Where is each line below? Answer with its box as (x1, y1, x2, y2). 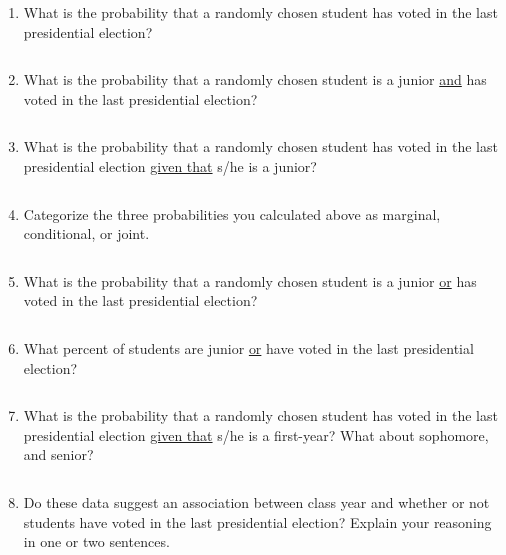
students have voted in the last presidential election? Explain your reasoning (23, 511, 492, 532)
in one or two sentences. (23, 531, 170, 552)
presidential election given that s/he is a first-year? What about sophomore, (23, 424, 489, 445)
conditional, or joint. (23, 223, 150, 244)
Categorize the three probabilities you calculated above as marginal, (23, 203, 441, 224)
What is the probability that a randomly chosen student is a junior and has (23, 69, 487, 90)
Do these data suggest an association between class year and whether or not (23, 491, 490, 512)
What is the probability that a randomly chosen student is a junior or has (23, 270, 477, 291)
